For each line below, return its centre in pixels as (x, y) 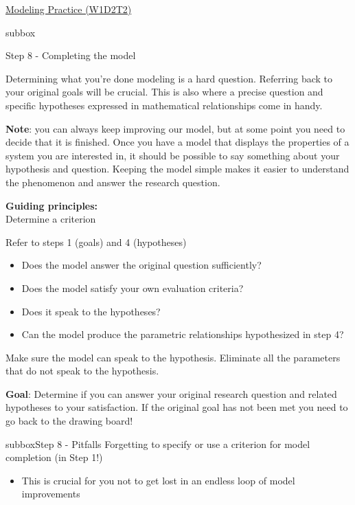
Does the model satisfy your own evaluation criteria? (133, 288)
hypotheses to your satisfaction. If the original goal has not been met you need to (177, 407)
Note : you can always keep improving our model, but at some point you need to (175, 128)
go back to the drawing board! (69, 421)
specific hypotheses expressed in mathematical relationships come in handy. (164, 105)
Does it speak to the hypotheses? (91, 311)
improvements (51, 494)
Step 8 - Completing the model (71, 55)
